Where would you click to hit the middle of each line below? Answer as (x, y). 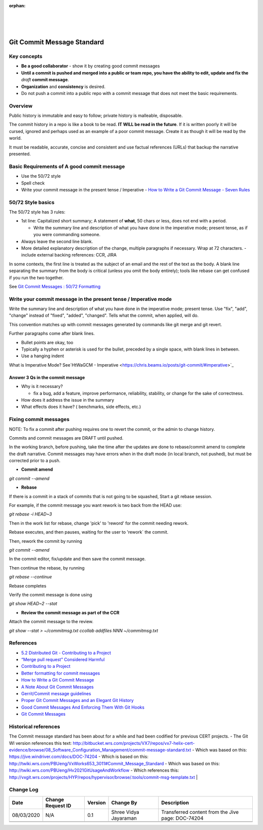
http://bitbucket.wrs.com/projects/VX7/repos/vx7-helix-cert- (134, 743)
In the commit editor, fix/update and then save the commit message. (77, 559)
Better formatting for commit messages (61, 673)
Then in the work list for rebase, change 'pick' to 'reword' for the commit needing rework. (99, 523)
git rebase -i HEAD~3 (30, 514)
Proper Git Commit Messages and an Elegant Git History (77, 701)
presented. (20, 154)
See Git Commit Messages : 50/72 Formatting (55, 286)
